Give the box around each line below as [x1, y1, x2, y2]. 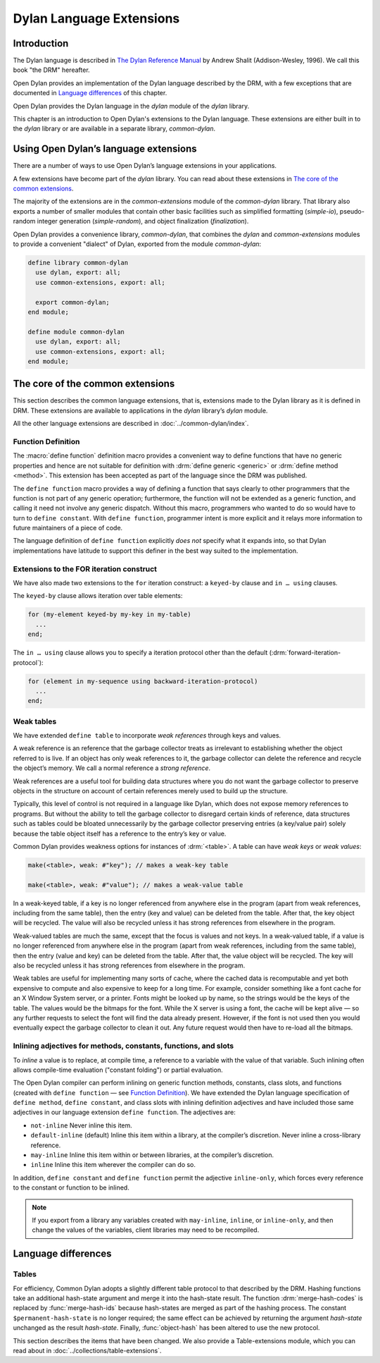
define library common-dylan [27, 259, 129, 267]
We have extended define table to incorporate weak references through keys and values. [13, 731, 281, 740]
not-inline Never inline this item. [30, 1121, 133, 1130]
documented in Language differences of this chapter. [13, 89, 167, 97]
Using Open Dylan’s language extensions [13, 143, 197, 155]
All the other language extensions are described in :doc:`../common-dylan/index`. [13, 420, 249, 428]
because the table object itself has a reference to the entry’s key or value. [13, 829, 227, 838]
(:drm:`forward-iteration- [269, 649, 341, 657]
